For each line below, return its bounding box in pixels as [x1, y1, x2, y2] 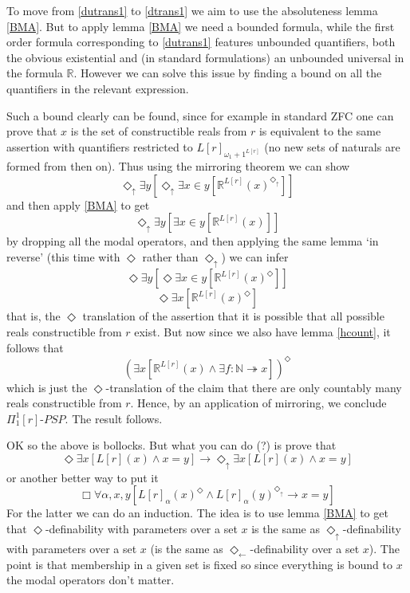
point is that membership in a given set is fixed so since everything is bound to [6, 556, 392, 572]
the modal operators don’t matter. [6, 571, 175, 588]
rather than [142, 248, 199, 265]
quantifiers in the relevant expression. [6, 80, 189, 96]
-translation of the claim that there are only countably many [105, 379, 402, 395]
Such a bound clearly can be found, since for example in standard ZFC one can [6, 107, 394, 124]
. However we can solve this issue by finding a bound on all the [73, 65, 382, 81]
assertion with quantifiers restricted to [6, 138, 193, 155]
